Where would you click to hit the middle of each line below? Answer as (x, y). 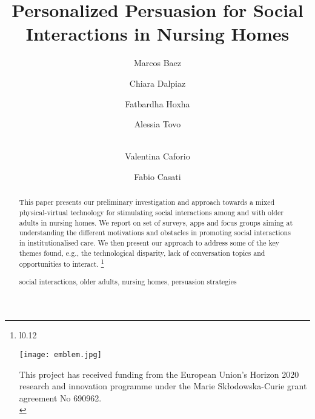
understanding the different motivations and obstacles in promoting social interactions (155, 233)
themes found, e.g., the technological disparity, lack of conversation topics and (142, 253)
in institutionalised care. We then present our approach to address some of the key (149, 242)
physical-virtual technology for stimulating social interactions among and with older (151, 212)
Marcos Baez (157, 63)
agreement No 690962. (60, 397)
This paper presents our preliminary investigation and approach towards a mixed (147, 202)
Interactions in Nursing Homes (157, 34)
